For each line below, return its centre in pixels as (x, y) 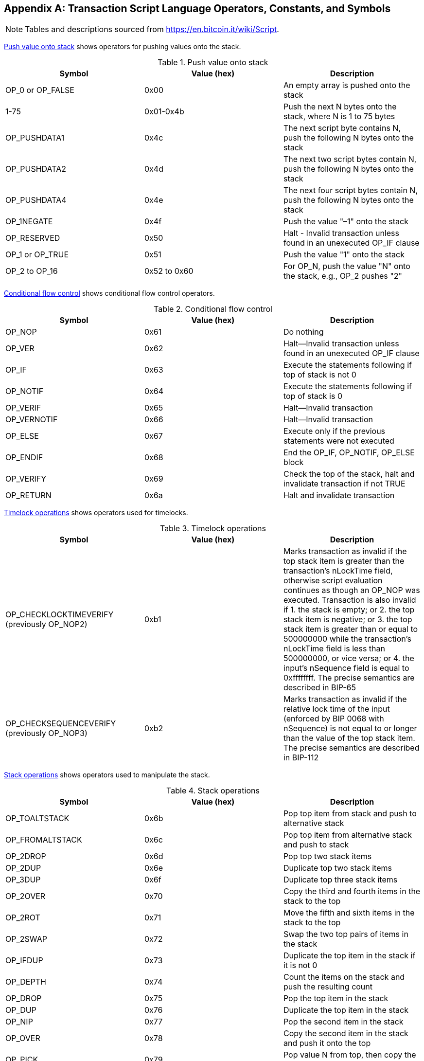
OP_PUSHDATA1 (35, 138)
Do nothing (303, 332)
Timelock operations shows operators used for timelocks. (96, 513)
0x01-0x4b (164, 112)
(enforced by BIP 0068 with (334, 719)
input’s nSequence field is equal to (346, 668)
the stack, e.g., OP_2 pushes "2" (343, 276)
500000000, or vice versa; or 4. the (349, 658)
